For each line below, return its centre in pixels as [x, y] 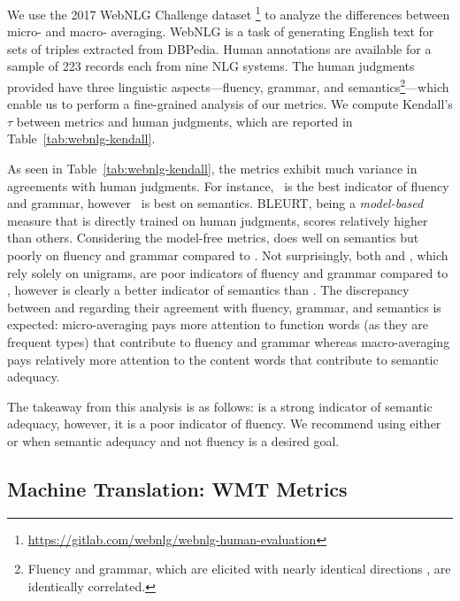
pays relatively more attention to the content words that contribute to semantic [223, 359]
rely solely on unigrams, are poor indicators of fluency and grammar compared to [228, 272]
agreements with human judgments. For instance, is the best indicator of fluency [228, 185]
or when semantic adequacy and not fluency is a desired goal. [173, 440]
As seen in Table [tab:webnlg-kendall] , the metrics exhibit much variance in [212, 169]
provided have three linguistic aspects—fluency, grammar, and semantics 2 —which [228, 85]
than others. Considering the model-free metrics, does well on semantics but [213, 238]
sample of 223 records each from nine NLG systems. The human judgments [211, 66]
